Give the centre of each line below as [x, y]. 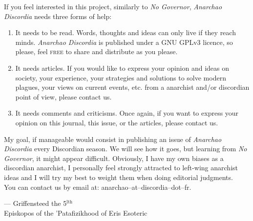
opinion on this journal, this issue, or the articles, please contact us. [117, 122]
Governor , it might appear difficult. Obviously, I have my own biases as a [114, 158]
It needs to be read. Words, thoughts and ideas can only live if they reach [126, 32]
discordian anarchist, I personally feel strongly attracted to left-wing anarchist [121, 168]
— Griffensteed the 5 [35, 203]
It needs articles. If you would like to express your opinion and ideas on [122, 68]
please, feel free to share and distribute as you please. [96, 51]
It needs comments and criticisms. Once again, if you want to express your [127, 113]
